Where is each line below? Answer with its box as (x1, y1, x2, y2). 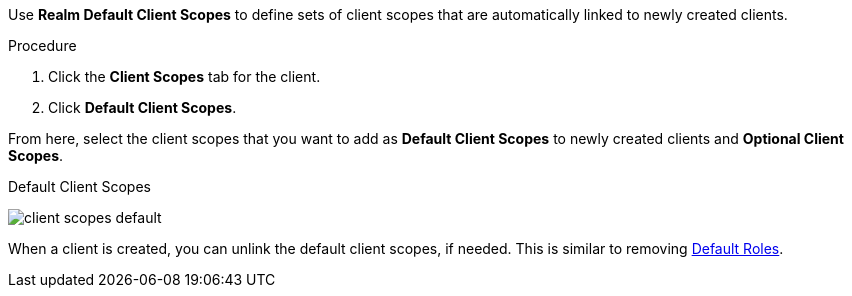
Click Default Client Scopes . (48, 99, 237, 116)
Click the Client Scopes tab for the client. (48, 68, 321, 85)
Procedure (8, 37, 77, 54)
